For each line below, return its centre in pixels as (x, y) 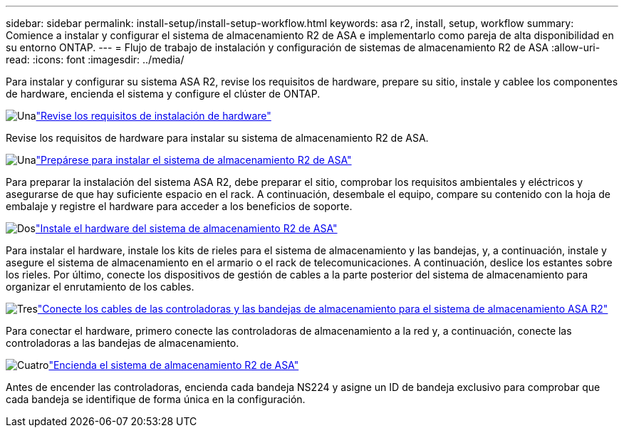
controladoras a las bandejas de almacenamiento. (123, 343)
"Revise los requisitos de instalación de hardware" (154, 116)
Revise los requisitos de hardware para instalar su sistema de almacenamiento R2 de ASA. (217, 138)
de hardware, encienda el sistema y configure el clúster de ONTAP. (163, 94)
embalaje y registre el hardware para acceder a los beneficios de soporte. (179, 206)
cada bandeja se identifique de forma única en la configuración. (156, 399)
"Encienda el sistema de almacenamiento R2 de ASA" (174, 365)
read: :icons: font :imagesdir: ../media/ (95, 59)
